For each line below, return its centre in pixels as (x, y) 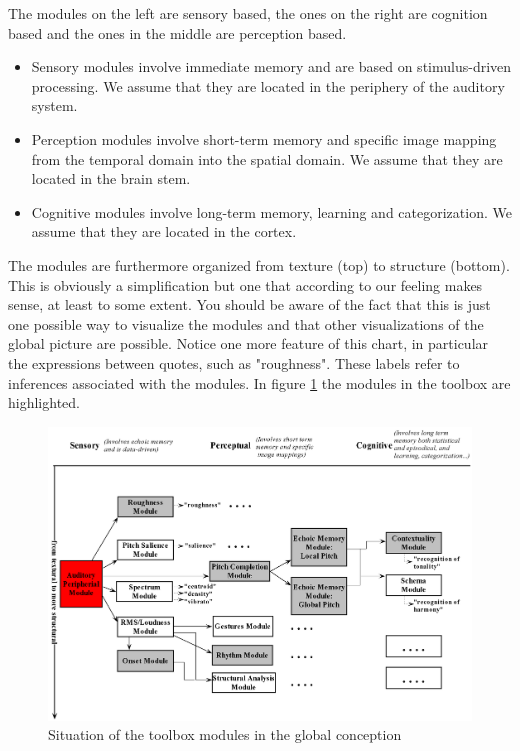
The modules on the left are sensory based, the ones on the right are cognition (248, 13)
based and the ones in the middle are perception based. (177, 32)
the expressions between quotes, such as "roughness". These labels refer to (234, 362)
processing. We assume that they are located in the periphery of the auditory (268, 85)
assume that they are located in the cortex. (164, 231)
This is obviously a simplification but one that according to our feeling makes (245, 284)
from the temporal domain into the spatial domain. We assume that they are (267, 158)
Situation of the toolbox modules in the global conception (225, 734)
